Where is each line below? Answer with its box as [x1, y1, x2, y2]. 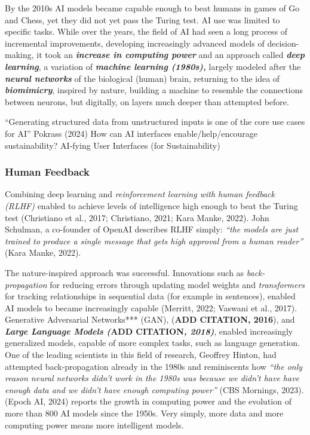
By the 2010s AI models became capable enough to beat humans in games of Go [5, 2, 300, 14]
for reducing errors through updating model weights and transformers [50, 278, 305, 290]
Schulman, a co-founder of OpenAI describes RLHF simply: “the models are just [5, 223, 299, 235]
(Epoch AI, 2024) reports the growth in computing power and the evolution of [5, 395, 291, 408]
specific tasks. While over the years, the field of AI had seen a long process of [5, 25, 288, 38]
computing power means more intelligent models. [5, 418, 184, 431]
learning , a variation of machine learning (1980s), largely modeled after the [5, 60, 301, 72]
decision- [267, 36, 299, 49]
